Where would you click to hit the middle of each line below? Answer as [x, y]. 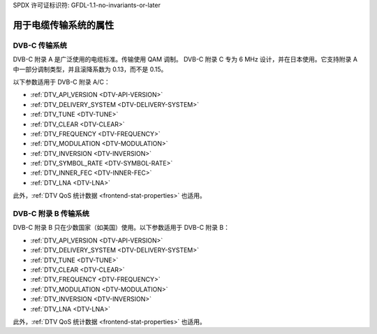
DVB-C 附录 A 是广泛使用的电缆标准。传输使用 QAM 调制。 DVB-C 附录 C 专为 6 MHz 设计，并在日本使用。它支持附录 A [185, 59]
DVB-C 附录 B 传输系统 [51, 213]
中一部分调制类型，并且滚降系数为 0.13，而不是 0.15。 [90, 69]
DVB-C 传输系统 [40, 45]
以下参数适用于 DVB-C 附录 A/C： [62, 82]
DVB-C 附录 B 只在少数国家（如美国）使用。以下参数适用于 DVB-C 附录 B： [121, 228]
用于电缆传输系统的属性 [64, 25]
